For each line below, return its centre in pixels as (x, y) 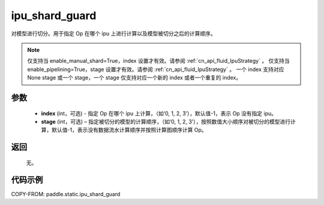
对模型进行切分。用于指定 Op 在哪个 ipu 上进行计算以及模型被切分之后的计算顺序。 (113, 33)
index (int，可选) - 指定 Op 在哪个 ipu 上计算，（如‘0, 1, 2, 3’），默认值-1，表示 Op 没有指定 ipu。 (159, 113)
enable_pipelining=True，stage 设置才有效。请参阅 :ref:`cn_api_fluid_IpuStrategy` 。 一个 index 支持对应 (156, 69)
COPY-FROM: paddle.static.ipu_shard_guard (66, 194)
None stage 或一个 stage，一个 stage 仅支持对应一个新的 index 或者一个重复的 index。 (134, 78)
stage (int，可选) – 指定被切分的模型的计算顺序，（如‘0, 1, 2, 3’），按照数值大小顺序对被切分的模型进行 (166, 121)
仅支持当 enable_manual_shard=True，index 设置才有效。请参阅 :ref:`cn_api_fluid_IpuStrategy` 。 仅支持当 (159, 61)
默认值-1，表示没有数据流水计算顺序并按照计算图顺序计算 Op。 (129, 130)
